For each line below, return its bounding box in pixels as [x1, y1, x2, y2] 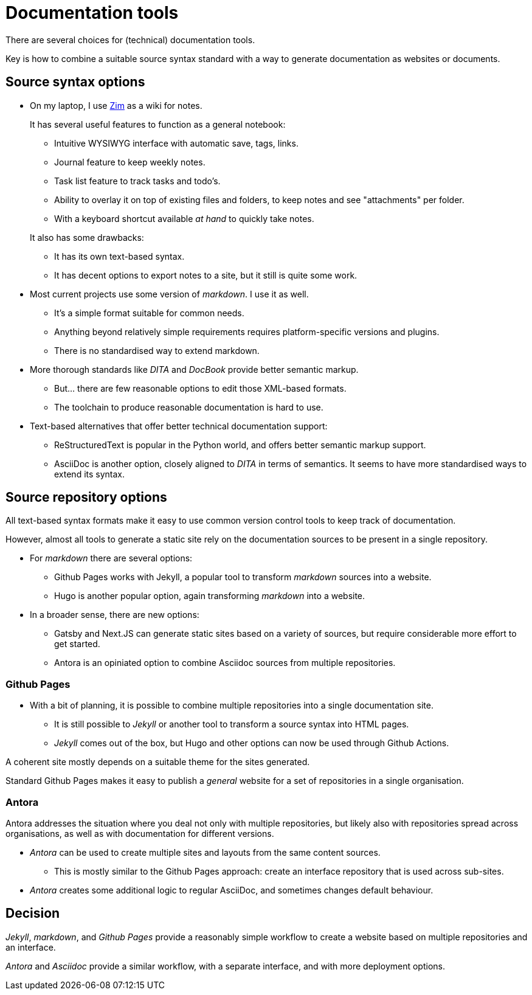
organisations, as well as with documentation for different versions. [5, 828, 274, 839]
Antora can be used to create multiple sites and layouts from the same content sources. [30, 847, 381, 858]
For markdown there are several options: [30, 553, 193, 564]
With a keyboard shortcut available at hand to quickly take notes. [54, 213, 314, 224]
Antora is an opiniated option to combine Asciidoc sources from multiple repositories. [54, 657, 396, 668]
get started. [54, 639, 100, 650]
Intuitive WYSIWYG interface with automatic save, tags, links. [54, 137, 299, 148]
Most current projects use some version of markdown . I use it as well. [30, 288, 309, 299]
